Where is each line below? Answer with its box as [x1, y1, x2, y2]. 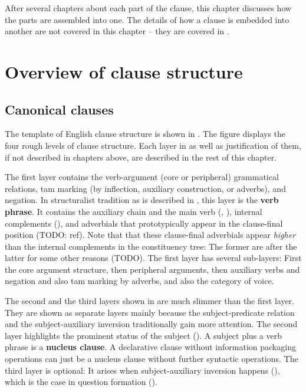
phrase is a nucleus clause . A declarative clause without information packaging [5, 341, 296, 353]
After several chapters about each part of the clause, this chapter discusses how [5, 2, 292, 14]
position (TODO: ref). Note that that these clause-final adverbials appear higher [5, 228, 296, 241]
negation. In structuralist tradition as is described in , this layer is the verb [5, 194, 279, 206]
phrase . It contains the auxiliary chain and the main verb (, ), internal [5, 205, 262, 217]
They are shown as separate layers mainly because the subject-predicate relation [5, 306, 295, 318]
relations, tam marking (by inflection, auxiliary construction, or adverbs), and [5, 182, 286, 194]
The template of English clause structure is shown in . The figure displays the [5, 128, 286, 140]
